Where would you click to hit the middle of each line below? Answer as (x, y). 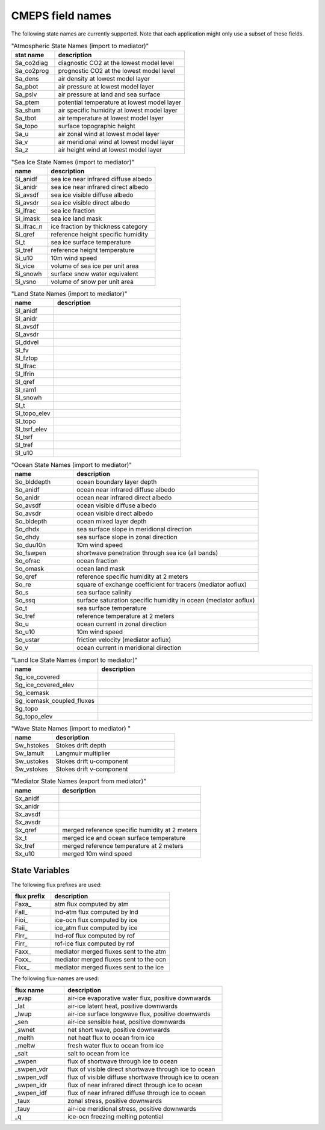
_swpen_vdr (31, 1069)
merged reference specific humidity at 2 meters (130, 830)
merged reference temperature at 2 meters (123, 845)
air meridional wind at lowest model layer (116, 142)
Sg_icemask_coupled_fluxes (55, 700)
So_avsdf (28, 505)
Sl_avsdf (27, 327)
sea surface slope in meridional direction (134, 529)
